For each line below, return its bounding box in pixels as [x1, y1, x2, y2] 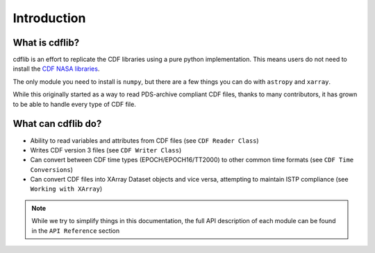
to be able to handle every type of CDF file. [12, 100, 137, 108]
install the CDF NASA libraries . [12, 64, 100, 73]
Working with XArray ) [30, 184, 103, 193]
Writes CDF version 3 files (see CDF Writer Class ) [30, 146, 182, 154]
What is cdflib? [12, 37, 80, 49]
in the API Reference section [31, 226, 120, 235]
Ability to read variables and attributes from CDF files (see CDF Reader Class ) [30, 136, 260, 145]
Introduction [12, 10, 86, 26]
